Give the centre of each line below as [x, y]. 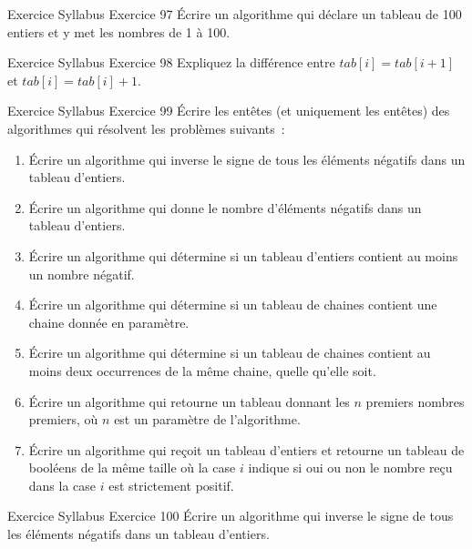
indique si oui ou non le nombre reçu [350, 468]
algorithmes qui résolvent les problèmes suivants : [146, 128]
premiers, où [63, 419]
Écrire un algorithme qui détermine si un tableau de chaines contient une [233, 305]
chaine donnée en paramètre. [109, 322]
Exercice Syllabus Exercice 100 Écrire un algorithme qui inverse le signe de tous [231, 516]
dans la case [62, 485]
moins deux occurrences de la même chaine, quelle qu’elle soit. [202, 370]
